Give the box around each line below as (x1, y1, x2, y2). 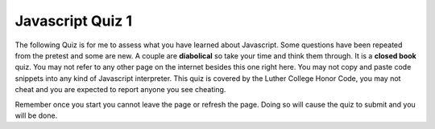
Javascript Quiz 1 (14, 12, 133, 30)
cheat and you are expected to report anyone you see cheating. (14, 85, 226, 95)
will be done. (14, 111, 58, 120)
